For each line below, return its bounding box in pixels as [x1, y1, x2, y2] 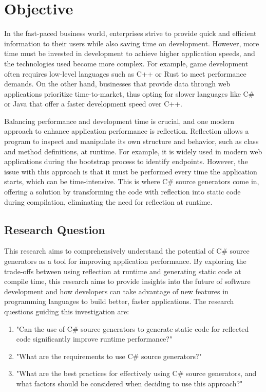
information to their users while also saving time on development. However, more [4, 38, 259, 48]
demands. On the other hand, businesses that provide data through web [4, 78, 231, 89]
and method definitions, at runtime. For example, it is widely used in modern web [4, 146, 262, 156]
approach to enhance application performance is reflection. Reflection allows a [4, 126, 249, 136]
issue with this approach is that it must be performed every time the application [4, 166, 257, 176]
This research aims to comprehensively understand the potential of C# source [4, 245, 250, 256]
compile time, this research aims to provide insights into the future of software [4, 276, 251, 287]
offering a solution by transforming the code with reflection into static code [4, 186, 241, 197]
